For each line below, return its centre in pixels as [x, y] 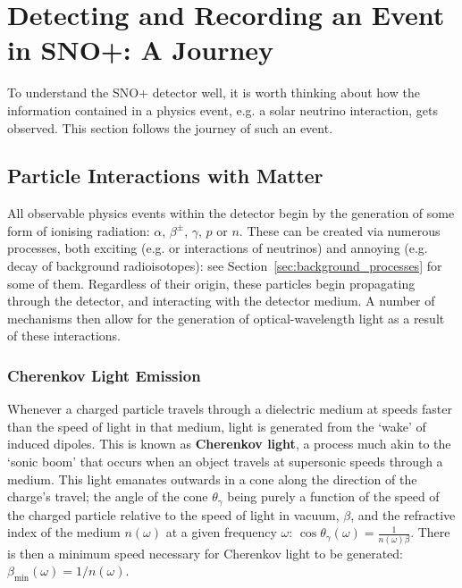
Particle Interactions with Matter [165, 176]
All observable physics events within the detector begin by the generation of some [231, 213]
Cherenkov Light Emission [104, 375]
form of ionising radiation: [79, 230]
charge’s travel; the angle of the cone [108, 496]
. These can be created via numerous [340, 230]
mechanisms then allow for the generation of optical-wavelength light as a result [226, 318]
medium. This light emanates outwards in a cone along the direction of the [212, 479]
